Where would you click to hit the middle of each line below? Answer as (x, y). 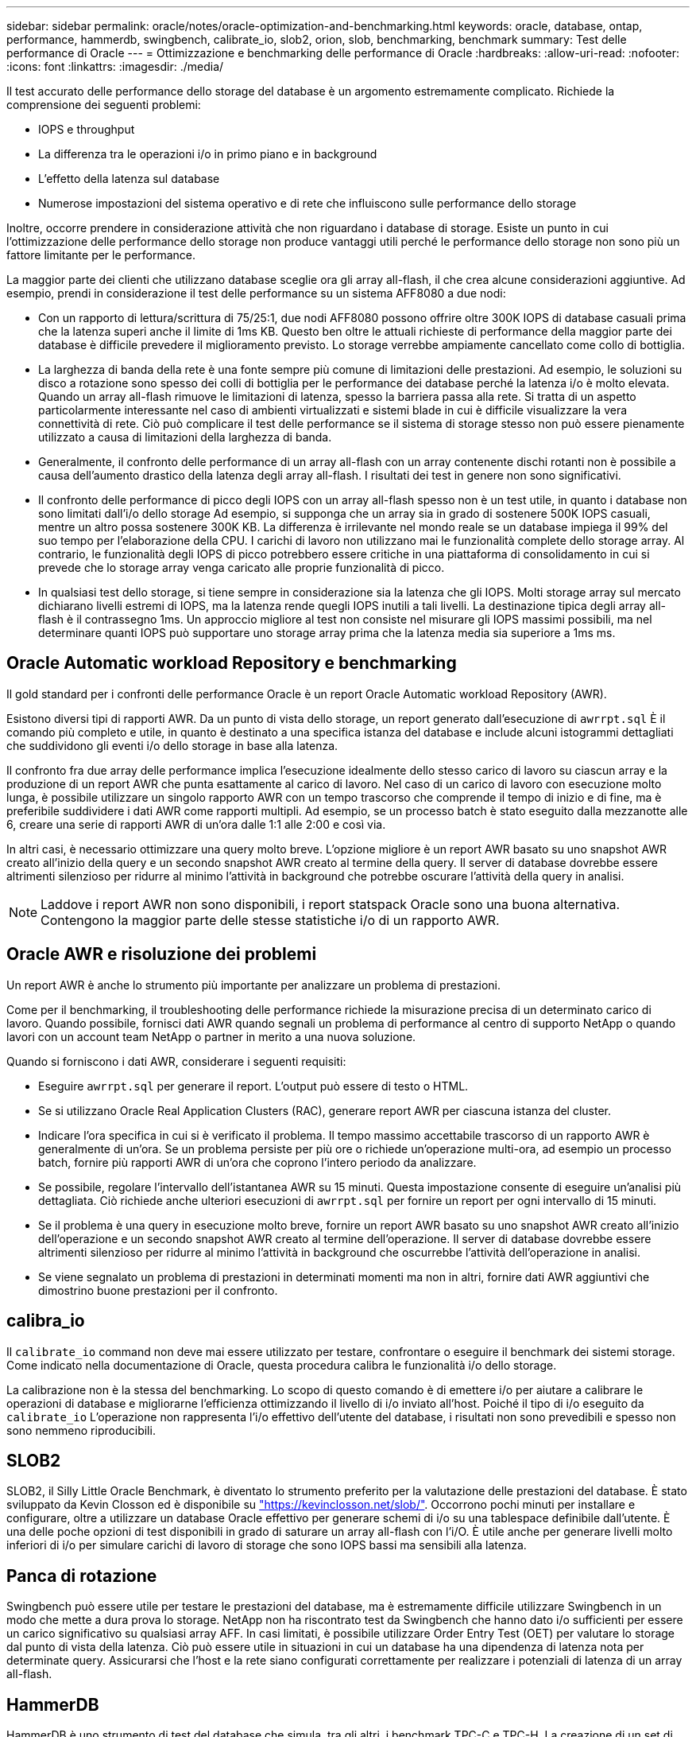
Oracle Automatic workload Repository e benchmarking (232, 663)
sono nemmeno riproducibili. (81, 1430)
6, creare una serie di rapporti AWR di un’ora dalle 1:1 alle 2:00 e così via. (196, 824)
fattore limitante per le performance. (101, 255)
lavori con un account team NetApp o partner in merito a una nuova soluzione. (211, 1036)
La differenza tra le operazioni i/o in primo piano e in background (208, 154)
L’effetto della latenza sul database (129, 179)
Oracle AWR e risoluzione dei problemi (162, 954)
